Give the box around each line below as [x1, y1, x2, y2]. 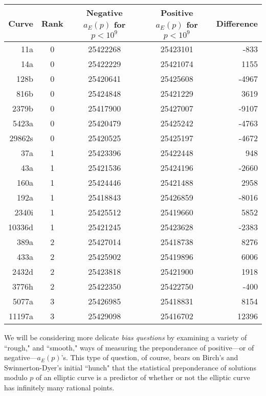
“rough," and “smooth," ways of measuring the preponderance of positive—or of [4, 342, 254, 353]
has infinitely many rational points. [4, 382, 115, 392]
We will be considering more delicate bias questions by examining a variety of [4, 332, 247, 342]
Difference [216, 17, 258, 29]
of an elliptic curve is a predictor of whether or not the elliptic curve [35, 372, 250, 383]
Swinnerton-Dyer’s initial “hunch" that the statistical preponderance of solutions [4, 362, 256, 372]
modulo [4, 372, 28, 383]
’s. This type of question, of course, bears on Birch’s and [61, 352, 238, 363]
